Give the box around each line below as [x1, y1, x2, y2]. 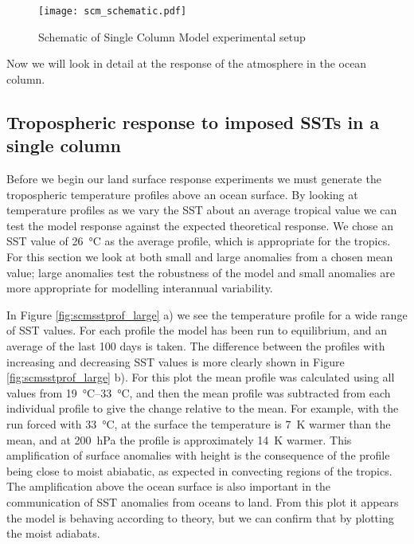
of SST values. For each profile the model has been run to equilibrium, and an [6, 322, 388, 339]
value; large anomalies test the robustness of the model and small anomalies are [6, 264, 395, 280]
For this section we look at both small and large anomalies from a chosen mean [6, 249, 393, 264]
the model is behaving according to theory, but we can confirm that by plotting [6, 509, 394, 526]
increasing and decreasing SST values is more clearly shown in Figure [6, 353, 345, 370]
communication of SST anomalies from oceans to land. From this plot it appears [6, 493, 399, 510]
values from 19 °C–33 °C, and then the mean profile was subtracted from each [6, 384, 391, 401]
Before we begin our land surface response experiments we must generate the [6, 170, 381, 187]
